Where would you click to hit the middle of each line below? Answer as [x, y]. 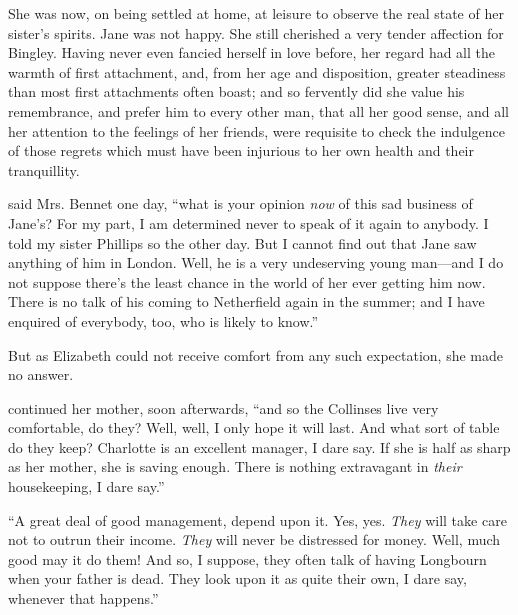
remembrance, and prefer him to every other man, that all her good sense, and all [258, 110]
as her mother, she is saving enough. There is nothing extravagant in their [235, 466]
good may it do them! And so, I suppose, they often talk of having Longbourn [247, 558]
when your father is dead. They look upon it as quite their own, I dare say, [237, 578]
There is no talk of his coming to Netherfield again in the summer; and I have [246, 301]
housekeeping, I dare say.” [86, 486]
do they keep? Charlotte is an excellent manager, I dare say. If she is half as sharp [259, 446]
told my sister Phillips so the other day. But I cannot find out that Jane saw [242, 242]
